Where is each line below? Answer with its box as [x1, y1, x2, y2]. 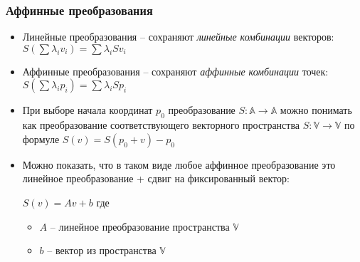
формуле [22, 131, 60, 146]
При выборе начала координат [22, 103, 153, 117]
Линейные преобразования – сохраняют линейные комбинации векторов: [22, 29, 334, 44]
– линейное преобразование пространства [50, 219, 230, 234]
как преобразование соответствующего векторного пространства [22, 117, 300, 132]
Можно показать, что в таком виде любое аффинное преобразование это [22, 157, 336, 172]
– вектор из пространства [47, 243, 157, 258]
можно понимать [280, 103, 352, 117]
